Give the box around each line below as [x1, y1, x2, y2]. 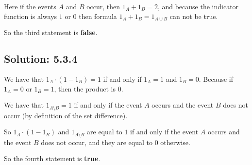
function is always [4, 11, 57, 21]
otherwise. [160, 137, 190, 147]
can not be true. [169, 11, 218, 21]
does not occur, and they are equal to [41, 137, 152, 147]
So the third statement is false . [4, 27, 98, 37]
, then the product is [54, 83, 116, 93]
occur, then [86, 1, 120, 11]
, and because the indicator [157, 1, 239, 11]
